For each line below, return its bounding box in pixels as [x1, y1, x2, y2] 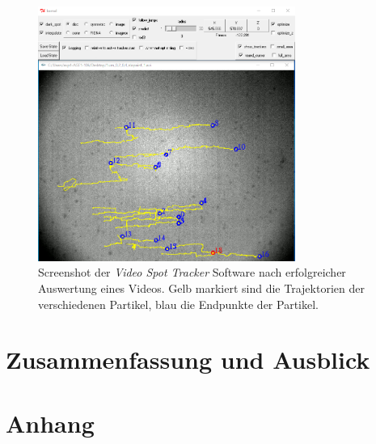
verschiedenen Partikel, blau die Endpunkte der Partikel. [38, 295, 319, 312]
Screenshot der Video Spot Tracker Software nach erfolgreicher [38, 264, 346, 281]
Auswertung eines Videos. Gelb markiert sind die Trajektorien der [38, 280, 365, 297]
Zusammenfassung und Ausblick [6, 343, 370, 376]
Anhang [6, 406, 95, 439]
